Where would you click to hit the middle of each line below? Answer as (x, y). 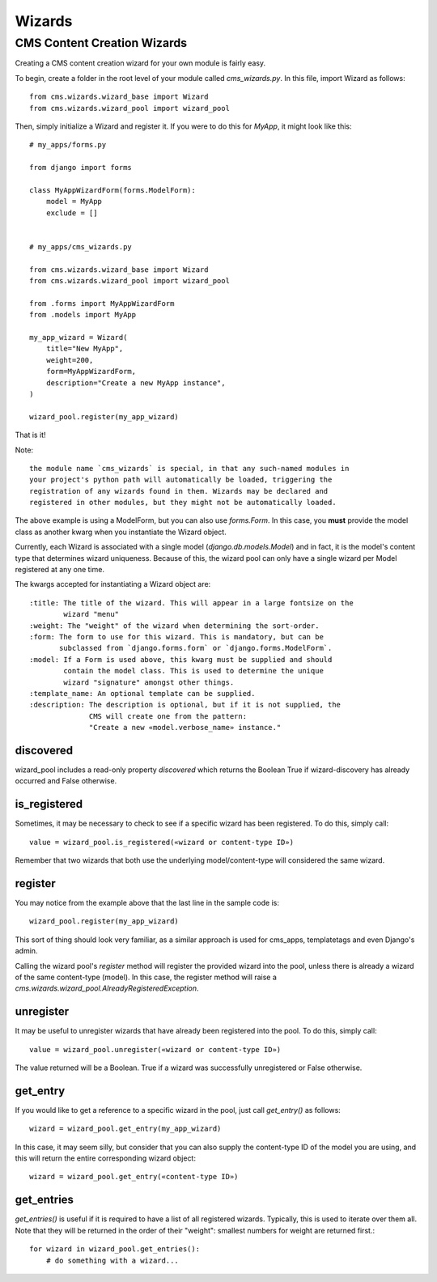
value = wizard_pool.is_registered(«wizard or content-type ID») (162, 842)
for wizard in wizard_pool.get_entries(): (115, 1249)
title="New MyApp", (85, 349)
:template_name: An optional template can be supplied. (142, 693)
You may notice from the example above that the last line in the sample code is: (147, 902)
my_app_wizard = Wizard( (78, 337)
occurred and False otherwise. (66, 781)
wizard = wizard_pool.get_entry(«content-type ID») (134, 1177)
